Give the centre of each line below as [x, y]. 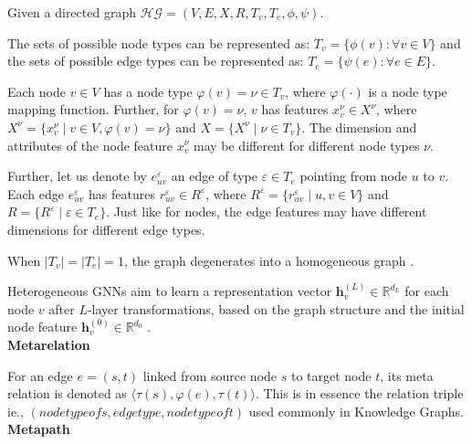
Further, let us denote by [77, 176]
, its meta [407, 375]
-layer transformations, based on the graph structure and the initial [276, 308]
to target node [331, 375]
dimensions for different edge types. [106, 229]
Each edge [36, 193]
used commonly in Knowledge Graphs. [356, 411]
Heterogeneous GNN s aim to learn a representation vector [170, 291]
